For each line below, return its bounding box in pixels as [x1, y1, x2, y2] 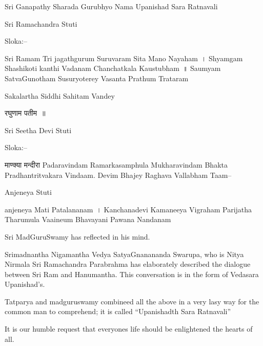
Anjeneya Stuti [5, 187, 52, 197]
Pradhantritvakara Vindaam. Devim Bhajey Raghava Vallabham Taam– [5, 169, 232, 180]
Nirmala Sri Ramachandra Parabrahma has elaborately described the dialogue [5, 259, 251, 269]
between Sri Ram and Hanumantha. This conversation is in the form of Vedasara [5, 268, 259, 279]
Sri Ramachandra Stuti [5, 18, 77, 29]
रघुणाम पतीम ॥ [5, 107, 46, 118]
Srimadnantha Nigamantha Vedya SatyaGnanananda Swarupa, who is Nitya [5, 248, 244, 259]
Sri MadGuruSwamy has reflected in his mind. [5, 231, 150, 242]
